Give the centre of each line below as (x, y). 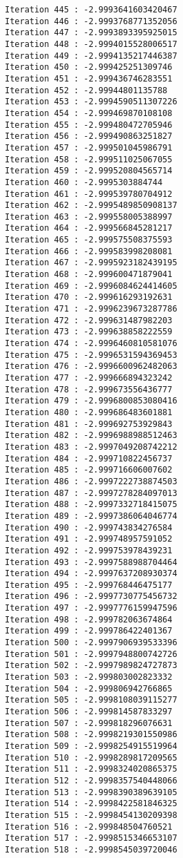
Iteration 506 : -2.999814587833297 (89, 712)
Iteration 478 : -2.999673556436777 (89, 389)
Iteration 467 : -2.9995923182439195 (91, 263)
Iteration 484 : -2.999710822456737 (89, 458)
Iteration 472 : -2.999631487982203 (89, 320)
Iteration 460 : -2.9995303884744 (84, 182)
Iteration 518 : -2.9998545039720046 (91, 849)
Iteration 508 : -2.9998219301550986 (91, 735)
